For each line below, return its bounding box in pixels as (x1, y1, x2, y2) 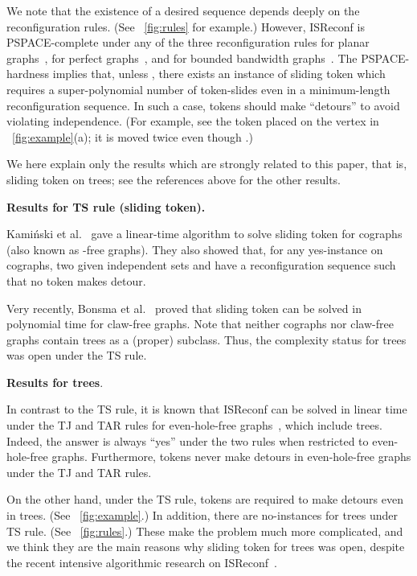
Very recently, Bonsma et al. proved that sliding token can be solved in (6, 299, 362, 316)
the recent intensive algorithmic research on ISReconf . (6, 553, 277, 570)
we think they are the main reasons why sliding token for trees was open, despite (6, 538, 405, 555)
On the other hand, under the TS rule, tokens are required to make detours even (6, 491, 403, 508)
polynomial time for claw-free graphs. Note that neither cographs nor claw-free (6, 315, 394, 332)
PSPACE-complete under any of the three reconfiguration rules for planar (6, 34, 370, 51)
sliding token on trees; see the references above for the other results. (6, 171, 341, 187)
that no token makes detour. (6, 272, 146, 289)
